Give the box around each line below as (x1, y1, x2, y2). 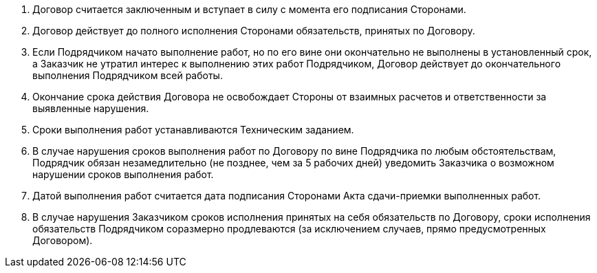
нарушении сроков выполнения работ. (32, 168, 214, 180)
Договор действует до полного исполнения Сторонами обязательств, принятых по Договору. (32, 25, 475, 36)
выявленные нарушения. (32, 102, 149, 114)
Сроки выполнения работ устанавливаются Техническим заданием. (32, 124, 354, 135)
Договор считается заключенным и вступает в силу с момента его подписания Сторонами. (32, 3, 466, 15)
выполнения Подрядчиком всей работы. (32, 69, 223, 81)
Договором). (32, 234, 93, 246)
